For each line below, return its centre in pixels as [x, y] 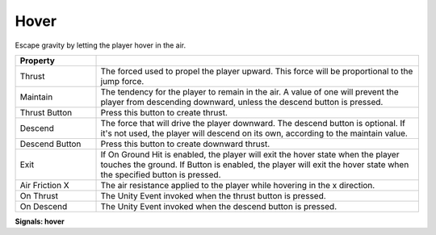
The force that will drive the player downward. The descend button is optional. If [253, 123]
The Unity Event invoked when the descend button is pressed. [219, 206]
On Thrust [39, 195]
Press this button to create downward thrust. [185, 144]
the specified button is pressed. [161, 174]
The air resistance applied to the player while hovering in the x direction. [238, 185]
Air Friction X [44, 185]
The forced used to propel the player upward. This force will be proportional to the [257, 71]
